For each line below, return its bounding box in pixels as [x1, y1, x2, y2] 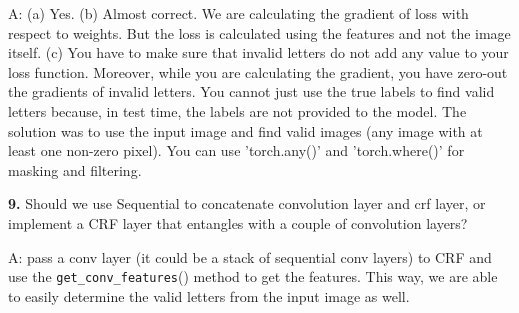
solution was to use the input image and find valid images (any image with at [8, 120, 483, 141]
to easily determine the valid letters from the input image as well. [8, 285, 410, 306]
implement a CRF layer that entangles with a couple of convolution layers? [8, 212, 468, 233]
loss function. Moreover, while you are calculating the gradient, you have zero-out [8, 61, 508, 82]
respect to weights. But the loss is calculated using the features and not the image [8, 22, 511, 43]
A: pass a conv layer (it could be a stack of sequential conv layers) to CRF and [8, 246, 492, 267]
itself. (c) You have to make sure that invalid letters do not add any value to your [8, 42, 509, 63]
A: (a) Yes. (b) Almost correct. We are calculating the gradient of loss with [8, 3, 469, 23]
